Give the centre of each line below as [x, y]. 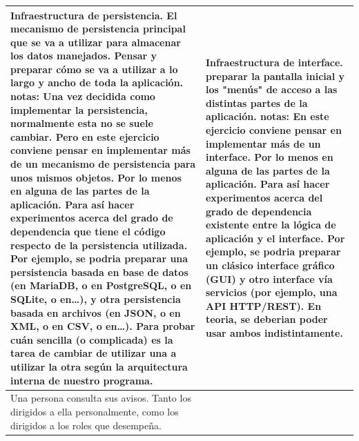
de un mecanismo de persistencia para [103, 164]
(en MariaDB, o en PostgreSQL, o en [101, 285]
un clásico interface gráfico [270, 265]
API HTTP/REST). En [263, 305]
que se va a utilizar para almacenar [96, 42]
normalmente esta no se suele [82, 123]
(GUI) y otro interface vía [269, 278]
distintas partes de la [256, 102]
